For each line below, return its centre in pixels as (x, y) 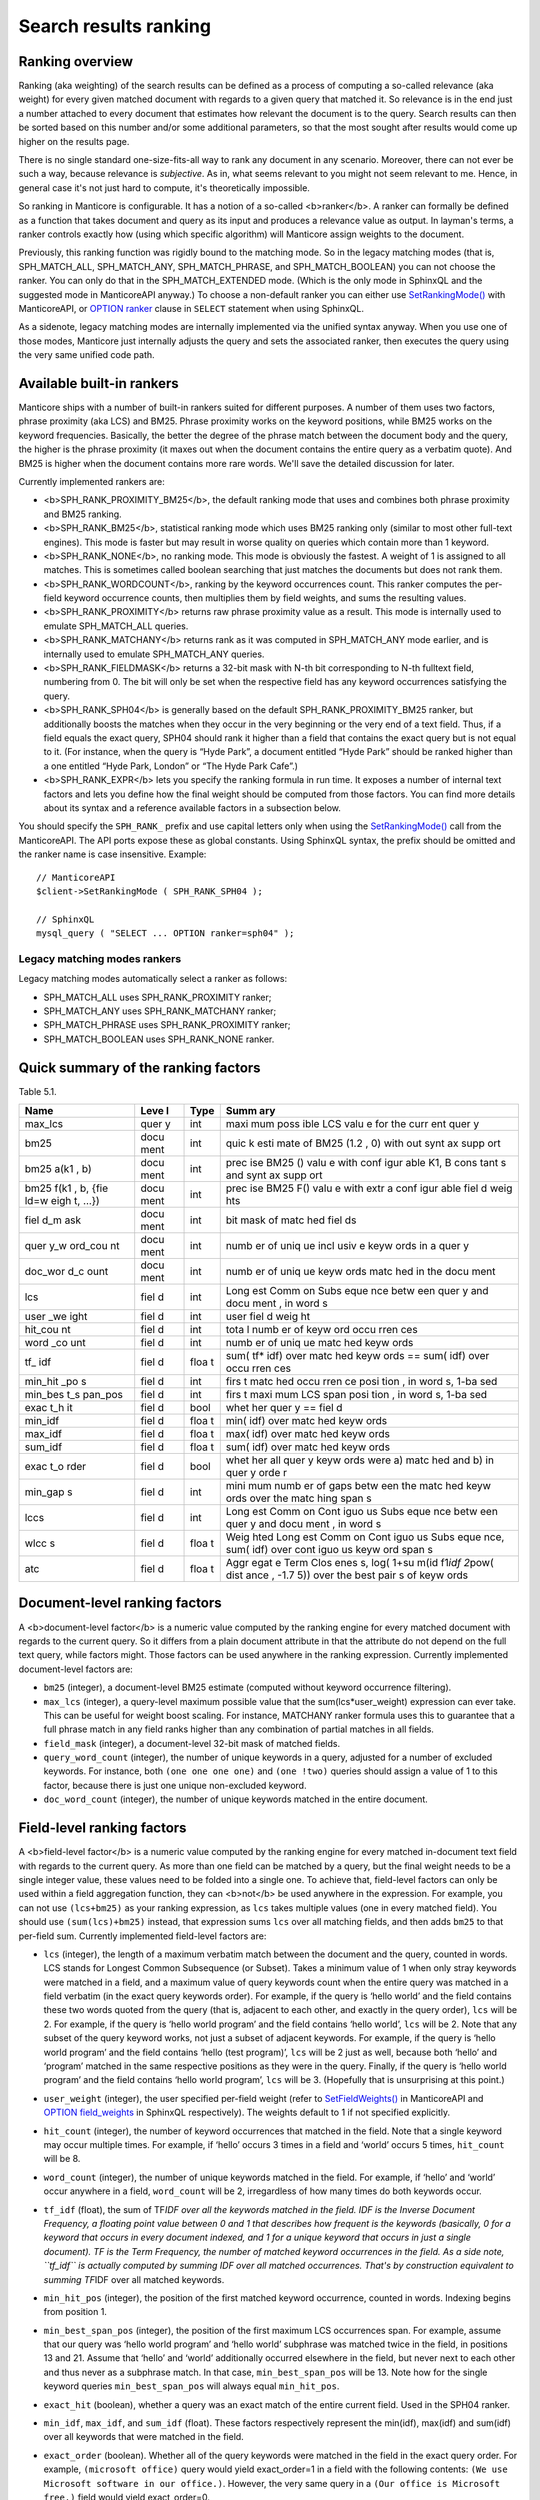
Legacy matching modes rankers (100, 958)
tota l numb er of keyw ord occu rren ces (322, 1330)
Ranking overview (76, 61)
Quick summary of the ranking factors (139, 1067)
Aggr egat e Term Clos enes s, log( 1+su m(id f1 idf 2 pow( (359, 1563)
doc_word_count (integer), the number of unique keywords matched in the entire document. (236, 1799)
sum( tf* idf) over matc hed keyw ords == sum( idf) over (357, 1356)
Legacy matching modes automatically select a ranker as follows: (153, 979)
